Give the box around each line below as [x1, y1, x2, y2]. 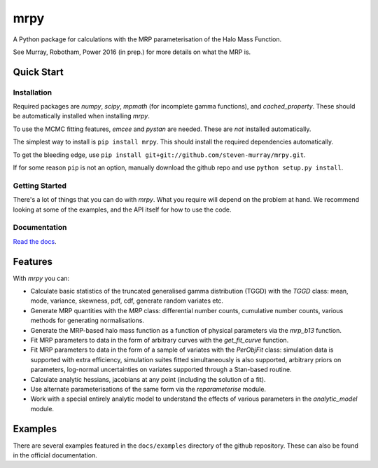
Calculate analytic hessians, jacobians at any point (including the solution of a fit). [30, 375, 266, 383]
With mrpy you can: [13, 274, 70, 282]
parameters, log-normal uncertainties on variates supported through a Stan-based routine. [30, 365, 292, 374]
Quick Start [13, 66, 64, 78]
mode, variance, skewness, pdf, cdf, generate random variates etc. [30, 296, 224, 305]
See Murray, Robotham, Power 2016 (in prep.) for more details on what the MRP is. [13, 48, 251, 56]
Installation [13, 88, 52, 97]
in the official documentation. [13, 451, 97, 459]
